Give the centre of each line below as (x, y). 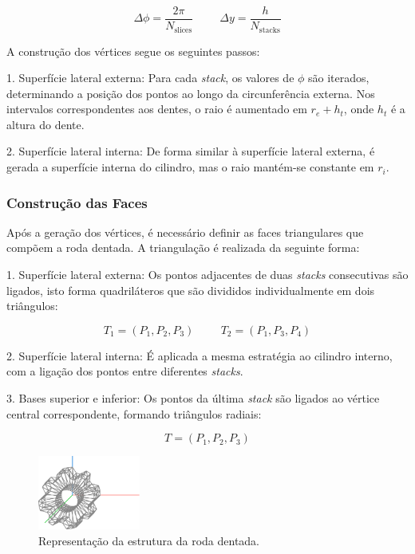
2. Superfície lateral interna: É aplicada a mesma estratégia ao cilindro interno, (200, 355)
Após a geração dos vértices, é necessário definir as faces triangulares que (185, 232)
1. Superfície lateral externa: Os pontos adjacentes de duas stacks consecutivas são (207, 275)
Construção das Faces (77, 202)
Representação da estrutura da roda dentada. (149, 540)
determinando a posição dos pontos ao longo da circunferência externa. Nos (191, 93)
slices (183, 30)
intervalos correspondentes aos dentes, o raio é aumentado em (157, 109)
